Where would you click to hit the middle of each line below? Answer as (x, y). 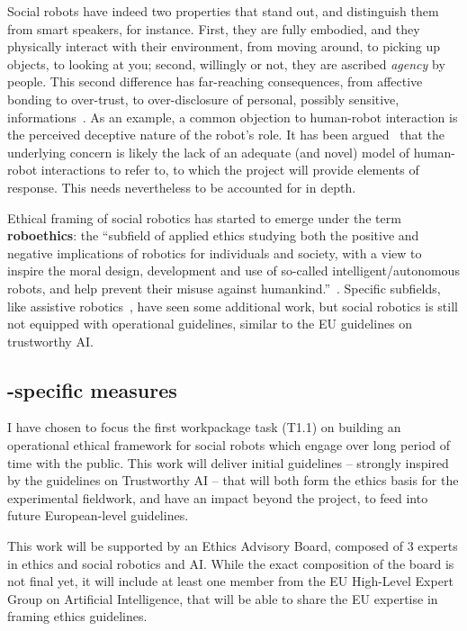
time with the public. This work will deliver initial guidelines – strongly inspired (228, 462)
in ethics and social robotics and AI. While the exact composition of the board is (231, 563)
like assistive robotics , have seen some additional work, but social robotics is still (233, 306)
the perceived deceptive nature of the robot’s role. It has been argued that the (226, 135)
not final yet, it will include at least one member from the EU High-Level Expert (230, 581)
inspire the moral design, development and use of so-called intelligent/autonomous (233, 270)
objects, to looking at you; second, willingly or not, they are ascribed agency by (226, 63)
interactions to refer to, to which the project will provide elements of (230, 170)
